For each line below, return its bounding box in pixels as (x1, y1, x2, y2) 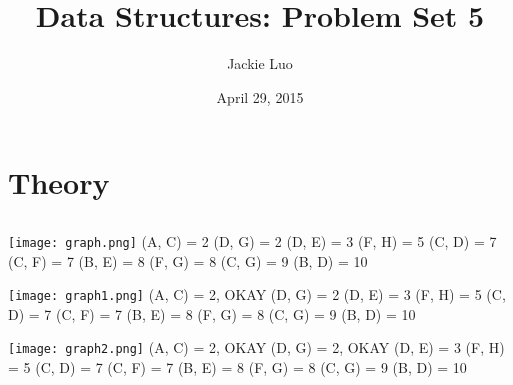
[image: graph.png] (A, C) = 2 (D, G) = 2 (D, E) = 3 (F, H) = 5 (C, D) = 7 (8, 230, 497, 251)
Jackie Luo (227, 53, 293, 74)
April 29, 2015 (216, 86, 304, 107)
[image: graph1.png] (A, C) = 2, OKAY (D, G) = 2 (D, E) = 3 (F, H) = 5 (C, (8, 284, 506, 305)
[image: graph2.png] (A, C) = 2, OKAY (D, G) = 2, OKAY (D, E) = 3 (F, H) (8, 337, 505, 358)
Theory (8, 162, 110, 203)
